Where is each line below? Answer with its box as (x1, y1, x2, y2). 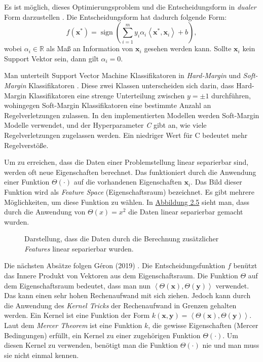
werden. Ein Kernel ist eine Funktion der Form (4, 310, 150, 320)
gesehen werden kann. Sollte (144, 43, 232, 54)
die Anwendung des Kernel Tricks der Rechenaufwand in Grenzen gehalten (4, 300, 237, 310)
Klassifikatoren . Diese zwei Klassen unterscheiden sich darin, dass (28, 80, 234, 90)
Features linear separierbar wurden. (24, 243, 134, 254)
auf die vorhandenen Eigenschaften (73, 176, 182, 187)
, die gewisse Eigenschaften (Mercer (148, 320, 258, 331)
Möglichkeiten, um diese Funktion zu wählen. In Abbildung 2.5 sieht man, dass (4, 196, 249, 207)
